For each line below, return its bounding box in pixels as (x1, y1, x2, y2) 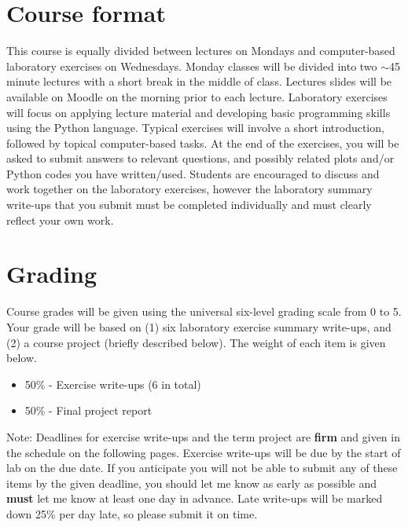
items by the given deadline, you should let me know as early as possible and (6, 474, 377, 491)
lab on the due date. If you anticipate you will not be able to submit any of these (6, 459, 398, 476)
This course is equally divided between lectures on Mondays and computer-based (6, 42, 395, 59)
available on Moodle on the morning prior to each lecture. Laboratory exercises (6, 88, 388, 104)
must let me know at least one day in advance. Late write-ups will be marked (6, 490, 383, 507)
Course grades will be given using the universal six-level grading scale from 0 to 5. (6, 303, 402, 320)
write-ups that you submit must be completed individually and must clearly (6, 196, 372, 213)
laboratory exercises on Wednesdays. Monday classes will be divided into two (6, 57, 377, 74)
